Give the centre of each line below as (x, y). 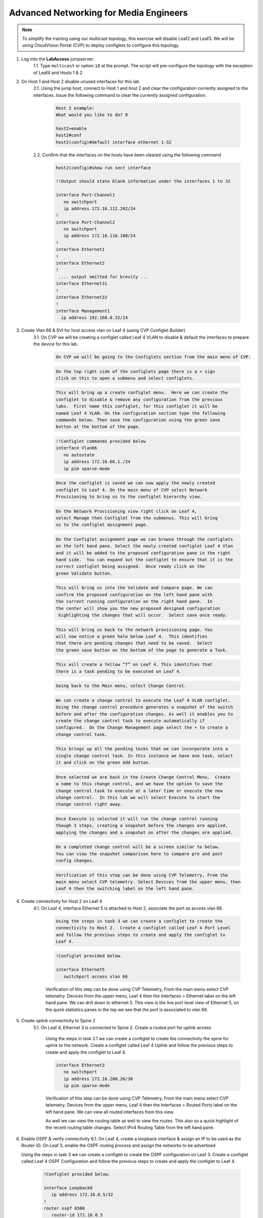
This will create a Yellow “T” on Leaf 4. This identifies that (134, 665)
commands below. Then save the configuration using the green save (138, 420)
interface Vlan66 (76, 448)
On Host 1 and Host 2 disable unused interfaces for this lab (80, 81)
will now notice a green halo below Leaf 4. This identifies (131, 636)
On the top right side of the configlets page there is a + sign (135, 371)
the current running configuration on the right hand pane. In (134, 601)
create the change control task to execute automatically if (130, 721)
